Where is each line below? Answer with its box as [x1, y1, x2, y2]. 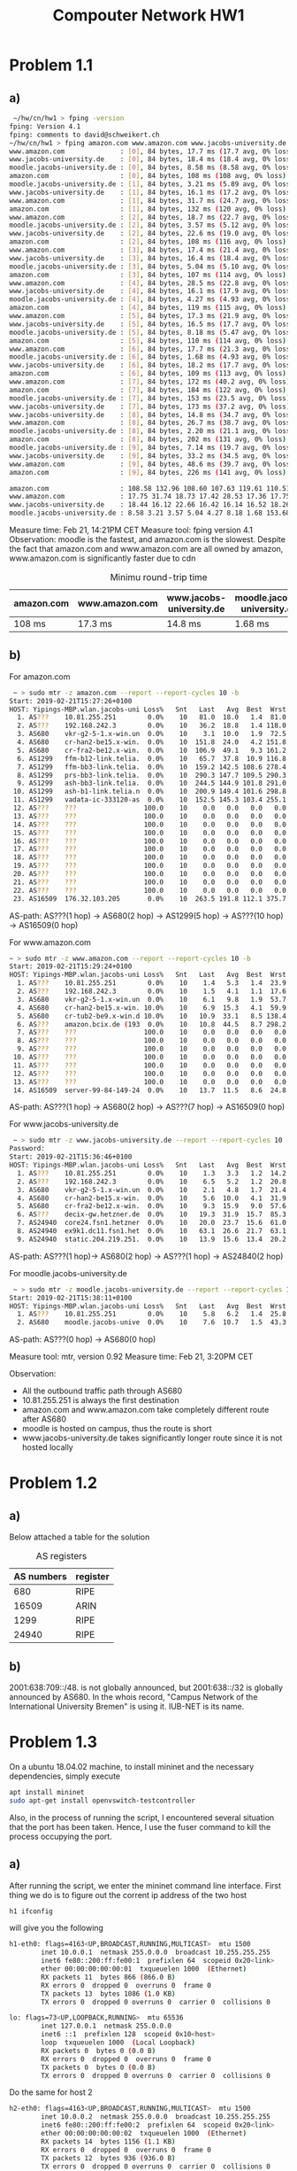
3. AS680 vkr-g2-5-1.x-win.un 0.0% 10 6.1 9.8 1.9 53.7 [17, 995, 287, 1004]
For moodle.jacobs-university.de [9, 1268, 128, 1278]
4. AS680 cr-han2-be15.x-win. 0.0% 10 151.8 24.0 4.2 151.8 [17, 738, 287, 747]
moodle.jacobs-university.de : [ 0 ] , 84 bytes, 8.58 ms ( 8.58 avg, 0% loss [9, 163, 291, 173]
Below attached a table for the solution [9, 1531, 150, 1542]
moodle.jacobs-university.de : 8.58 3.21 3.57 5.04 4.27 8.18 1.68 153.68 [9, 508, 291, 518]
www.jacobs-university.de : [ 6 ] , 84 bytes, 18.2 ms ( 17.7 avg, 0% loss [9, 361, 291, 370]
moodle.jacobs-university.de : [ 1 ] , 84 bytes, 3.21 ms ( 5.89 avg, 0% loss [9, 180, 291, 189]
